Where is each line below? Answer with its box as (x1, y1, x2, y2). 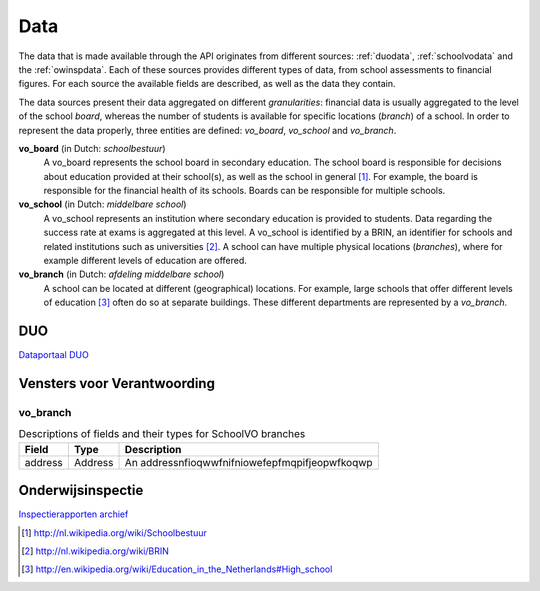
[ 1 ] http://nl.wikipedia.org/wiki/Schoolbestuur (21, 526, 207, 539)
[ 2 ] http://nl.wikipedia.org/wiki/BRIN (21, 545, 170, 557)
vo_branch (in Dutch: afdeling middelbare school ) (18, 268, 225, 280)
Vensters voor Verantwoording (18, 375, 215, 392)
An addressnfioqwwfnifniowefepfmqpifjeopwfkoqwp (124, 455, 374, 469)
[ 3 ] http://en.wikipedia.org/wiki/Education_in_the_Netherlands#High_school (21, 563, 333, 575)
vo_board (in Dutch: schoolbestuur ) (18, 142, 166, 154)
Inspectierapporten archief (18, 508, 129, 520)
